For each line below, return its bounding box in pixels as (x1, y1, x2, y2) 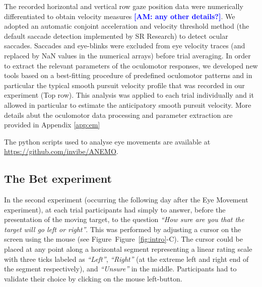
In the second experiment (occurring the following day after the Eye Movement (4, 194, 248, 205)
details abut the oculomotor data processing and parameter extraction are (4, 109, 233, 120)
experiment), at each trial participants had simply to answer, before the (4, 204, 226, 214)
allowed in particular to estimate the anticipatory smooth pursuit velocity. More (4, 99, 251, 110)
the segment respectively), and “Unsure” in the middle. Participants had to (4, 263, 237, 274)
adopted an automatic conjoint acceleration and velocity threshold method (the (4, 21, 249, 31)
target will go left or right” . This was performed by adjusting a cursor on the (4, 224, 241, 234)
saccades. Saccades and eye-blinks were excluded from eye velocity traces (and (4, 40, 245, 51)
